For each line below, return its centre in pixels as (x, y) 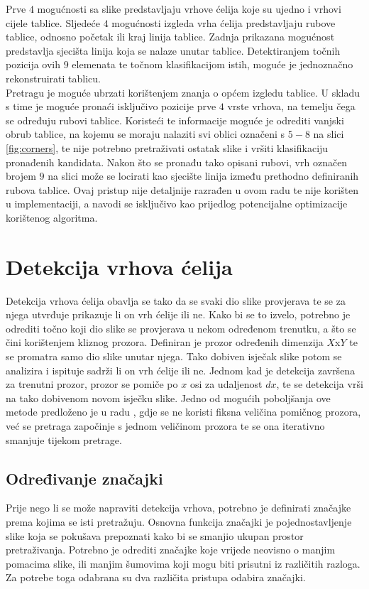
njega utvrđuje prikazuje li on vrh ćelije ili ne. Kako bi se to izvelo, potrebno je (178, 314)
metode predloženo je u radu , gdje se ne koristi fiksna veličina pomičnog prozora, (183, 412)
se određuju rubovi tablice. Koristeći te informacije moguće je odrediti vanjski (175, 120)
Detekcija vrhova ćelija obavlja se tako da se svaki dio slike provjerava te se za (176, 300)
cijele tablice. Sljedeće (53, 22)
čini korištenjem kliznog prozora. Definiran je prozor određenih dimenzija (165, 342)
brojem (21, 176)
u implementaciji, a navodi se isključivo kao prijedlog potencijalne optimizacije (177, 204)
